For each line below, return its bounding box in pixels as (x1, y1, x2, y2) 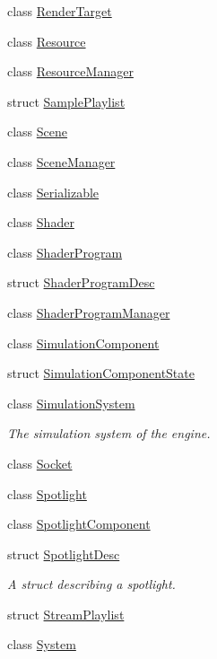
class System (7, 635, 76, 654)
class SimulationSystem (7, 393, 135, 412)
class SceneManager (7, 152, 116, 171)
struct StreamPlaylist (7, 604, 125, 623)
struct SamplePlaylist (7, 92, 126, 110)
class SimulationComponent (7, 333, 160, 352)
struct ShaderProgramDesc (7, 273, 155, 292)
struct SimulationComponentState (7, 364, 195, 382)
